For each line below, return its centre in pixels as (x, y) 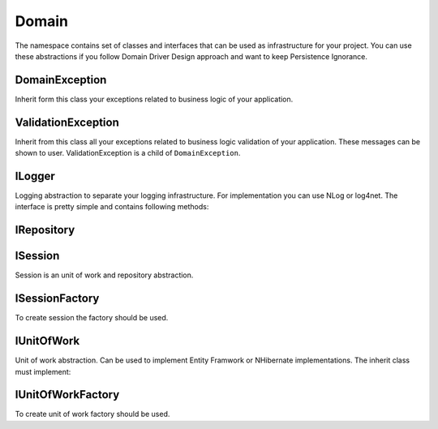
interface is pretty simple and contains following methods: (112, 207)
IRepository (45, 230)
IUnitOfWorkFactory (67, 395)
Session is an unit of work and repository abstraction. (104, 275)
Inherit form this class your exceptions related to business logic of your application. (154, 99)
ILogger (35, 176)
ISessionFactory (57, 299)
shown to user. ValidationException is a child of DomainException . (128, 153)
